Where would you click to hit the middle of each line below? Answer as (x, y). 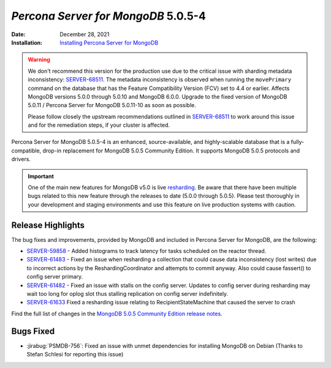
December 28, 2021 (85, 34)
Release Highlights (48, 225)
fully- (298, 142)
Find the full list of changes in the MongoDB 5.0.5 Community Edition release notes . (117, 314)
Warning (39, 60)
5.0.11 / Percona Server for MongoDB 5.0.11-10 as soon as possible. (112, 105)
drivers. (21, 159)
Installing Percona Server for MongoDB (109, 42)
